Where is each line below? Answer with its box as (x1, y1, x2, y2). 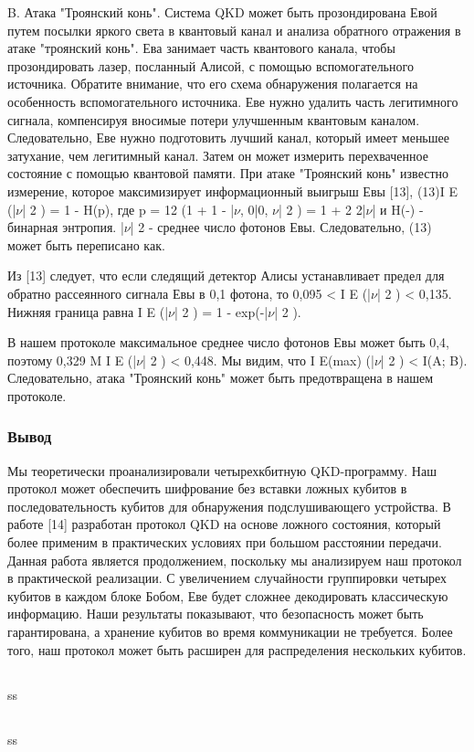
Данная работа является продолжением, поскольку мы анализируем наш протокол (7, 550, 462, 569)
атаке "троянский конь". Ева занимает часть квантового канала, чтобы (7, 38, 395, 58)
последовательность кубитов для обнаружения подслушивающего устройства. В (7, 496, 451, 515)
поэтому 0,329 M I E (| (7, 350, 137, 369)
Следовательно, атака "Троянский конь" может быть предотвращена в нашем (7, 368, 434, 387)
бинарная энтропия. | (7, 217, 124, 237)
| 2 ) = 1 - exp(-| (174, 302, 269, 321)
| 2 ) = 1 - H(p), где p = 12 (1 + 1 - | (22, 199, 235, 218)
